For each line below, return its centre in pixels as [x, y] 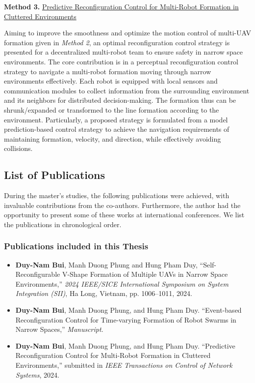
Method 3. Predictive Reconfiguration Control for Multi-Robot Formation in [121, 6]
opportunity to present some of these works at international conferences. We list [124, 215]
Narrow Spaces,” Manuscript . [59, 329]
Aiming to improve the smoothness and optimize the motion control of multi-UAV [127, 33]
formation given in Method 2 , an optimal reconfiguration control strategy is [117, 42]
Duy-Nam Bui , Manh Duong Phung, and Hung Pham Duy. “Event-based [128, 310]
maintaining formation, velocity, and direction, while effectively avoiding [113, 138]
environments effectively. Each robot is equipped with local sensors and [111, 81]
